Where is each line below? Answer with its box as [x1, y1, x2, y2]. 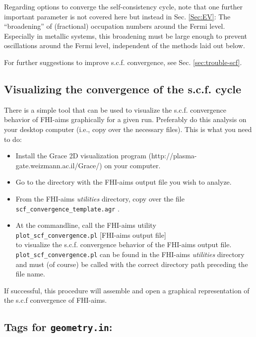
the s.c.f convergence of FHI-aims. [4, 295, 107, 305]
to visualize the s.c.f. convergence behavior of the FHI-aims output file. [15, 239, 232, 250]
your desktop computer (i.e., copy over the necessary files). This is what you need [4, 124, 252, 134]
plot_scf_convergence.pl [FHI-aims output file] [15, 229, 166, 240]
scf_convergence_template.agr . [15, 203, 120, 213]
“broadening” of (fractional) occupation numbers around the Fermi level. [4, 21, 225, 31]
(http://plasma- [148, 150, 197, 161]
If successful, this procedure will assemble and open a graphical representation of [4, 285, 250, 295]
